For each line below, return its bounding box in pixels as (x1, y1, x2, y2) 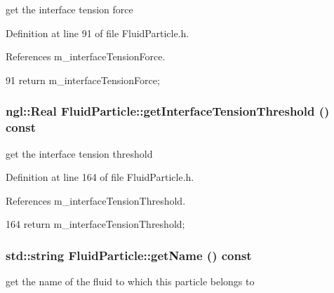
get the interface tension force (6, 2, 133, 16)
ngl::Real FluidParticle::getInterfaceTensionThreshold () (6, 102, 330, 120)
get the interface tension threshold (6, 146, 153, 161)
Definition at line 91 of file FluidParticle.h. (6, 25, 189, 40)
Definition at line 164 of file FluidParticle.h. (6, 170, 194, 184)
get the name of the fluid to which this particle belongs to (6, 274, 255, 289)
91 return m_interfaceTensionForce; (6, 72, 160, 87)
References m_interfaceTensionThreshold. (6, 193, 186, 207)
